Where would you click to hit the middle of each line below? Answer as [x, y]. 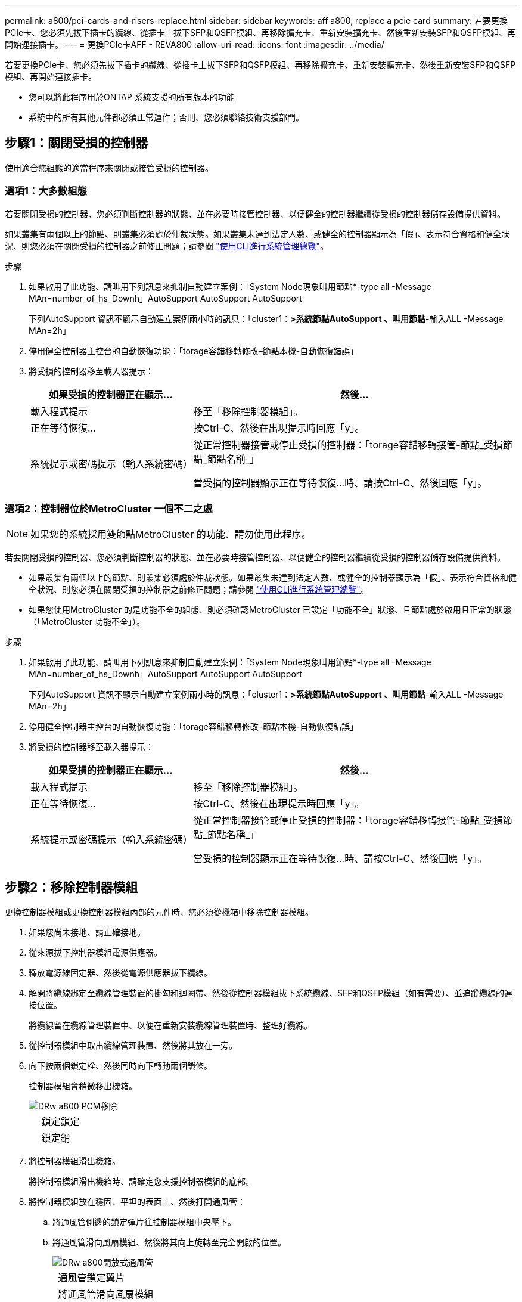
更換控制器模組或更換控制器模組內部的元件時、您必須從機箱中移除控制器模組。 [159, 912]
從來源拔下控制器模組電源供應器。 [95, 953]
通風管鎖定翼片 [91, 1278]
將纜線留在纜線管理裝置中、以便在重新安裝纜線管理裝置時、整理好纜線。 [170, 1025]
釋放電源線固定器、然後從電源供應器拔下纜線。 [120, 973]
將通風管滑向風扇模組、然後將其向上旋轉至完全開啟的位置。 [169, 1242]
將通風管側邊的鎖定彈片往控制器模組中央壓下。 [144, 1222]
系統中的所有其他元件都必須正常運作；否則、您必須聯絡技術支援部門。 [166, 117]
